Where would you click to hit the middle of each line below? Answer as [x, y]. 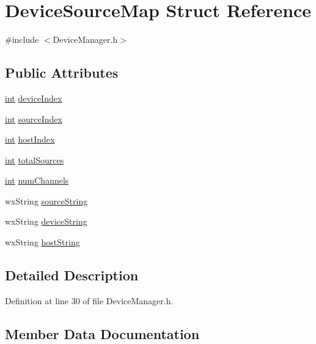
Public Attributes [62, 73]
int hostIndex [30, 139]
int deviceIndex [34, 98]
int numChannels [37, 180]
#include [22, 39]
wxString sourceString [46, 200]
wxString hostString [42, 242]
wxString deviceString [46, 221]
